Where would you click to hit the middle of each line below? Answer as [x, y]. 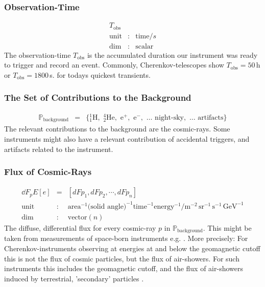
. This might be [227, 227]
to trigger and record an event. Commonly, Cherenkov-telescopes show [114, 65]
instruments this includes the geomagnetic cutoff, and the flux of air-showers [124, 268]
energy [164, 206]
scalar [144, 46]
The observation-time [38, 54]
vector [77, 217]
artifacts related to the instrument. [59, 149]
